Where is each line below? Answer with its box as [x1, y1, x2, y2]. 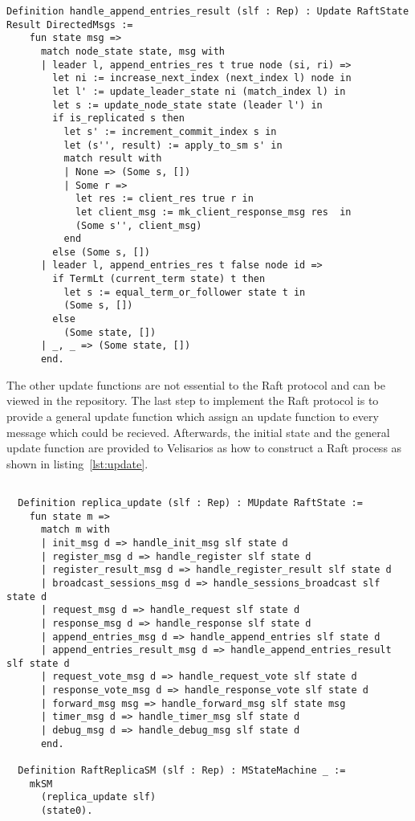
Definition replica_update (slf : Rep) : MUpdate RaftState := [18, 496, 363, 509]
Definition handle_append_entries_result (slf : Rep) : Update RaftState [6, 6, 409, 17]
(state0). [40, 805, 93, 817]
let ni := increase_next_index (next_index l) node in [52, 72, 352, 84]
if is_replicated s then [52, 112, 185, 125]
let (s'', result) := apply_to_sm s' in [63, 139, 283, 151]
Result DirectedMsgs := [6, 18, 133, 31]
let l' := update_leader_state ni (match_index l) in [52, 85, 346, 97]
